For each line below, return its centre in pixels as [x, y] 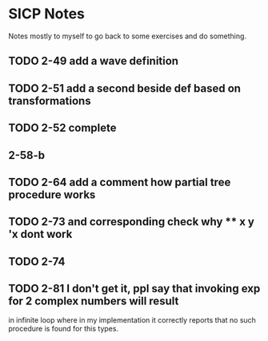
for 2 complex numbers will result [94, 301]
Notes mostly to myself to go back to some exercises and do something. [127, 36]
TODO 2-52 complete [63, 128]
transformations [50, 101]
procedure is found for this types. [63, 329]
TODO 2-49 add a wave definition [93, 61]
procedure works [52, 194]
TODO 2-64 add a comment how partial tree [120, 182]
